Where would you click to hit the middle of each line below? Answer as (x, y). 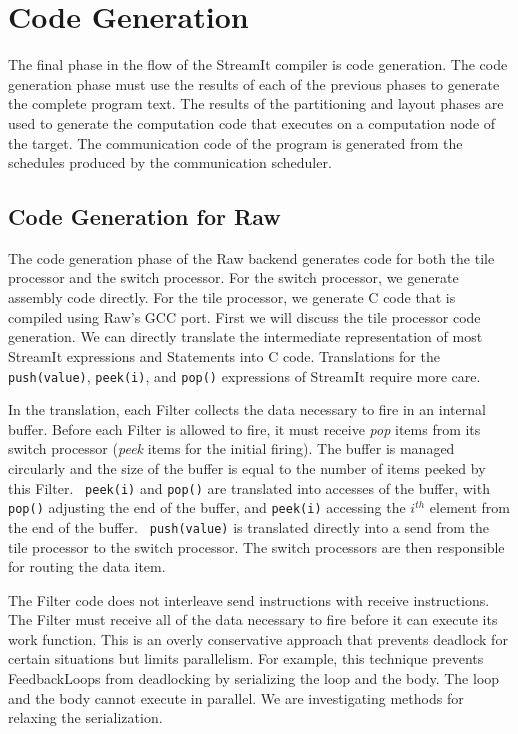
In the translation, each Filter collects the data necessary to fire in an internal (247, 409)
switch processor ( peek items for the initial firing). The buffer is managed (231, 448)
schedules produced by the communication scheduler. (170, 162)
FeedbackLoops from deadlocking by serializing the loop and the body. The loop (254, 678)
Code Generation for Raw (144, 216)
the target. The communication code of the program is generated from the (235, 142)
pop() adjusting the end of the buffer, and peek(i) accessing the (207, 507)
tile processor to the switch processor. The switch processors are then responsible (256, 546)
